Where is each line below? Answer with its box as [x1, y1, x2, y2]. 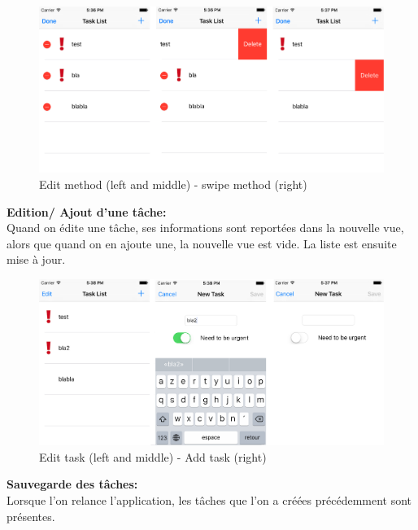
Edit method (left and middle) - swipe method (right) [39, 175, 307, 192]
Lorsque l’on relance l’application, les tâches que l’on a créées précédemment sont [7, 492, 412, 508]
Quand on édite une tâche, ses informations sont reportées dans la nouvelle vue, [7, 219, 404, 236]
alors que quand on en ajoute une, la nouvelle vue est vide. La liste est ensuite [7, 234, 397, 252]
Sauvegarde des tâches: [7, 475, 138, 493]
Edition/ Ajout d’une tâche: [7, 203, 167, 220]
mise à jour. [7, 251, 66, 268]
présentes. [7, 507, 55, 524]
